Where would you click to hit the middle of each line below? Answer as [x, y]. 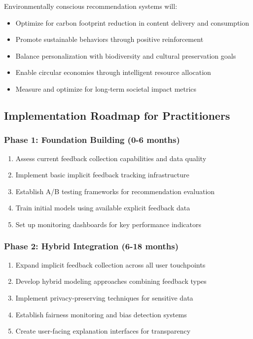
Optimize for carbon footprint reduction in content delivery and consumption [132, 22]
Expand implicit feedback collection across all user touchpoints [110, 264]
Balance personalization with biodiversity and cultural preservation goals [126, 55]
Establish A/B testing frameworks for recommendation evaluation [115, 191]
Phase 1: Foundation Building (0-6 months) [92, 140]
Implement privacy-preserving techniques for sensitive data [104, 297]
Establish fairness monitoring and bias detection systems [101, 314]
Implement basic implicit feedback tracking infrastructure [102, 175]
